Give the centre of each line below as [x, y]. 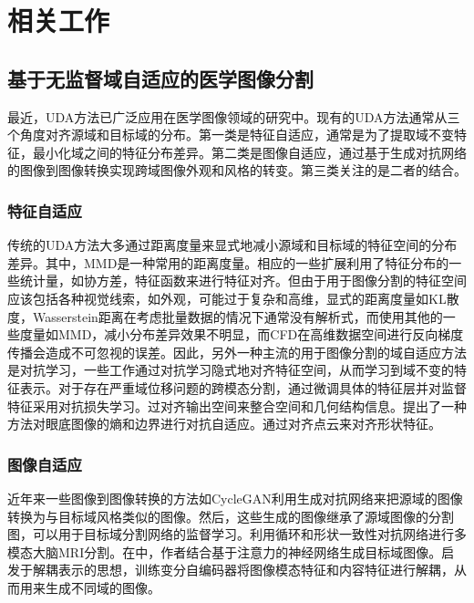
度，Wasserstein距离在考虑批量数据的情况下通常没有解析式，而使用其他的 [225, 316]
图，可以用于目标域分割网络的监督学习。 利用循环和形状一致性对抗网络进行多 [237, 534]
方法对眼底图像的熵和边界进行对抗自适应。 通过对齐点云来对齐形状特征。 [224, 424]
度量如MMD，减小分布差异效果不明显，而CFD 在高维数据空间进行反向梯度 [242, 334]
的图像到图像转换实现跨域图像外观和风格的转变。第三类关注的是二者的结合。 [237, 170]
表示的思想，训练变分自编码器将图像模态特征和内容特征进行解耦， [256, 570]
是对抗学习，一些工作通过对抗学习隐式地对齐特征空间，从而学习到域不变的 [231, 370]
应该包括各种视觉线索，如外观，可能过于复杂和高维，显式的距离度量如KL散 [233, 298]
